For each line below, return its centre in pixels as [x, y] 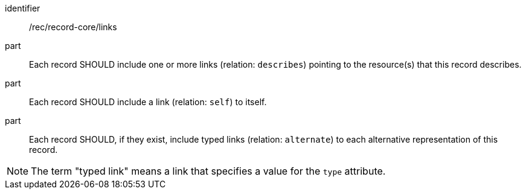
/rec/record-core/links [73, 27]
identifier [23, 8]
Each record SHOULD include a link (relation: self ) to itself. [148, 102]
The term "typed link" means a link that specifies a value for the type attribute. [208, 171]
